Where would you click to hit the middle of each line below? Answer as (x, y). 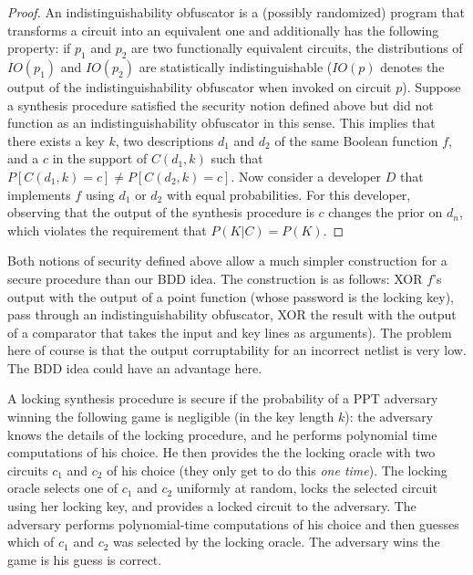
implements (39, 194)
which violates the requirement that (107, 230)
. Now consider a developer (306, 176)
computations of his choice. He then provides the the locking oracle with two (221, 452)
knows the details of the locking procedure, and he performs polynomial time (222, 434)
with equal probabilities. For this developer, (288, 194)
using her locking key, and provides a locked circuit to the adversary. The (212, 506)
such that (237, 158)
